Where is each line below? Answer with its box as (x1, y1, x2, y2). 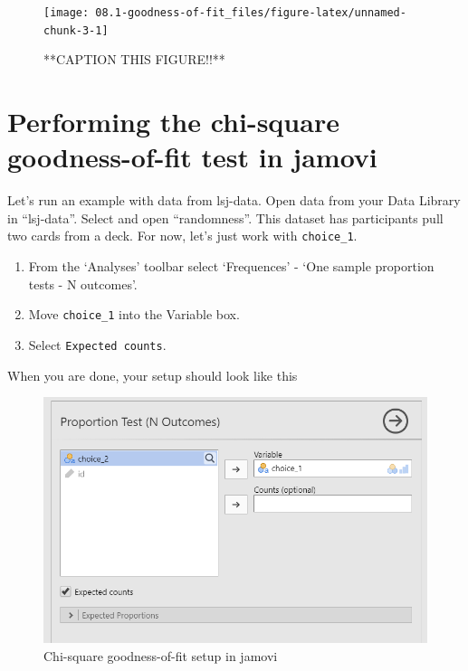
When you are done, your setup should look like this (7, 365, 298, 384)
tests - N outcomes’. (28, 274, 138, 293)
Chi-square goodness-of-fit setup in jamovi (43, 647, 278, 666)
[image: (43, 6, 90, 19)
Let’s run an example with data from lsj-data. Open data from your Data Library (7, 191, 461, 210)
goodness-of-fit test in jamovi (7, 138, 377, 175)
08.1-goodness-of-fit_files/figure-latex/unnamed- (95, 6, 406, 19)
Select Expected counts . (28, 335, 167, 354)
